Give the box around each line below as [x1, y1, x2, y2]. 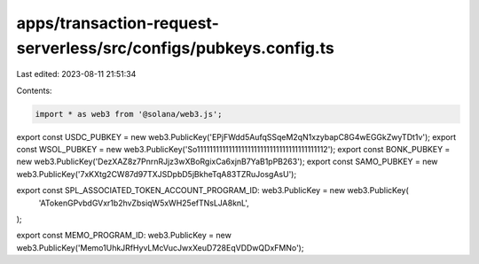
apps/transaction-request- [16, 13, 219, 33]
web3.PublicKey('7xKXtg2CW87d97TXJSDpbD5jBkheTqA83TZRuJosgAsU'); [16, 168, 297, 179]
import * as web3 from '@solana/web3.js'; [35, 109, 223, 119]
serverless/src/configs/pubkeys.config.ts [16, 38, 334, 58]
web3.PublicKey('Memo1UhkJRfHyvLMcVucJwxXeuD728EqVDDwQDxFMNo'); [16, 242, 304, 252]
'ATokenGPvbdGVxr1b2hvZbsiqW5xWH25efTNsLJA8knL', [38, 198, 250, 208]
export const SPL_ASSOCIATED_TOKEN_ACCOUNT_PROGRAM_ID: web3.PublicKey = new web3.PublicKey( [16, 185, 410, 196]
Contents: [16, 85, 52, 96]
